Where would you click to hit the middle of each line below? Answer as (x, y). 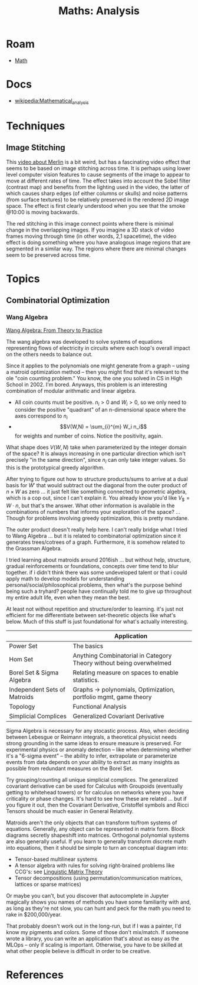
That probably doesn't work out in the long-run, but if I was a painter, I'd (94, 926)
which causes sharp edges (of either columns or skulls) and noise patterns (97, 193)
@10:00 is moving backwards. (43, 212)
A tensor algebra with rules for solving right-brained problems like (95, 865)
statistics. (86, 680)
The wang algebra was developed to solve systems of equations (85, 341)
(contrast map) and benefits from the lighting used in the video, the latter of (98, 187)
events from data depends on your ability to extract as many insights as (93, 762)
